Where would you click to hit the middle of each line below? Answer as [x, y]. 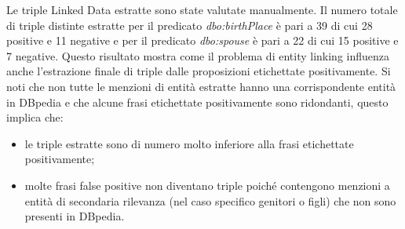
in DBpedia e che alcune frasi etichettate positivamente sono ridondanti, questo [197, 102]
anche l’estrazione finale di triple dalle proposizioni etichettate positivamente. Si [199, 71]
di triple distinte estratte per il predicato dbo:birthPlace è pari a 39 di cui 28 [190, 25]
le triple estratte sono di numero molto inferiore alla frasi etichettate [189, 143]
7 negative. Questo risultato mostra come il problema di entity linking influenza [198, 55]
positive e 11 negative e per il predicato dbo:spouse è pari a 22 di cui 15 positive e [202, 40]
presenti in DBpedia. [75, 216]
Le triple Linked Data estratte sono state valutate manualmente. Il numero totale [202, 9]
